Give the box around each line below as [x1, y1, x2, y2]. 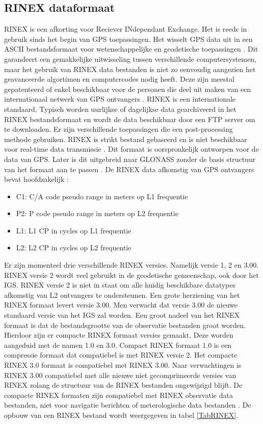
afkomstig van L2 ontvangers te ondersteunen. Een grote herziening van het [4, 289, 240, 300]
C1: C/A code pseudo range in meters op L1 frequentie [16, 191, 188, 201]
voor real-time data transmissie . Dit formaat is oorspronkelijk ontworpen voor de [4, 144, 259, 154]
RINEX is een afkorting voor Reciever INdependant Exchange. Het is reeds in [4, 23, 247, 34]
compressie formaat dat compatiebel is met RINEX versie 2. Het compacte [4, 349, 238, 360]
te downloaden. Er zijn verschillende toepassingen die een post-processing [4, 124, 233, 134]
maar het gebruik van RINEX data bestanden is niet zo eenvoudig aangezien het [4, 63, 256, 74]
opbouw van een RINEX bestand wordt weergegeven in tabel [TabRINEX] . [4, 409, 239, 420]
